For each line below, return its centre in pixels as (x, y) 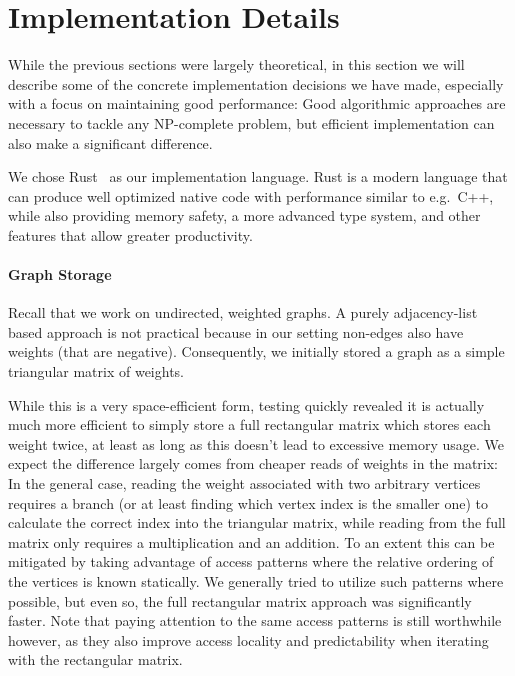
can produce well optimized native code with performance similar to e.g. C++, (251, 195)
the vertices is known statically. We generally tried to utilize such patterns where (256, 580)
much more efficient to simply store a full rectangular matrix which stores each (249, 424)
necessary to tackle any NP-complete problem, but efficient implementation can (251, 122)
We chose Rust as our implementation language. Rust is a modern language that (258, 176)
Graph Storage (60, 274)
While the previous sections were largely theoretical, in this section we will (236, 64)
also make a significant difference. (110, 142)
